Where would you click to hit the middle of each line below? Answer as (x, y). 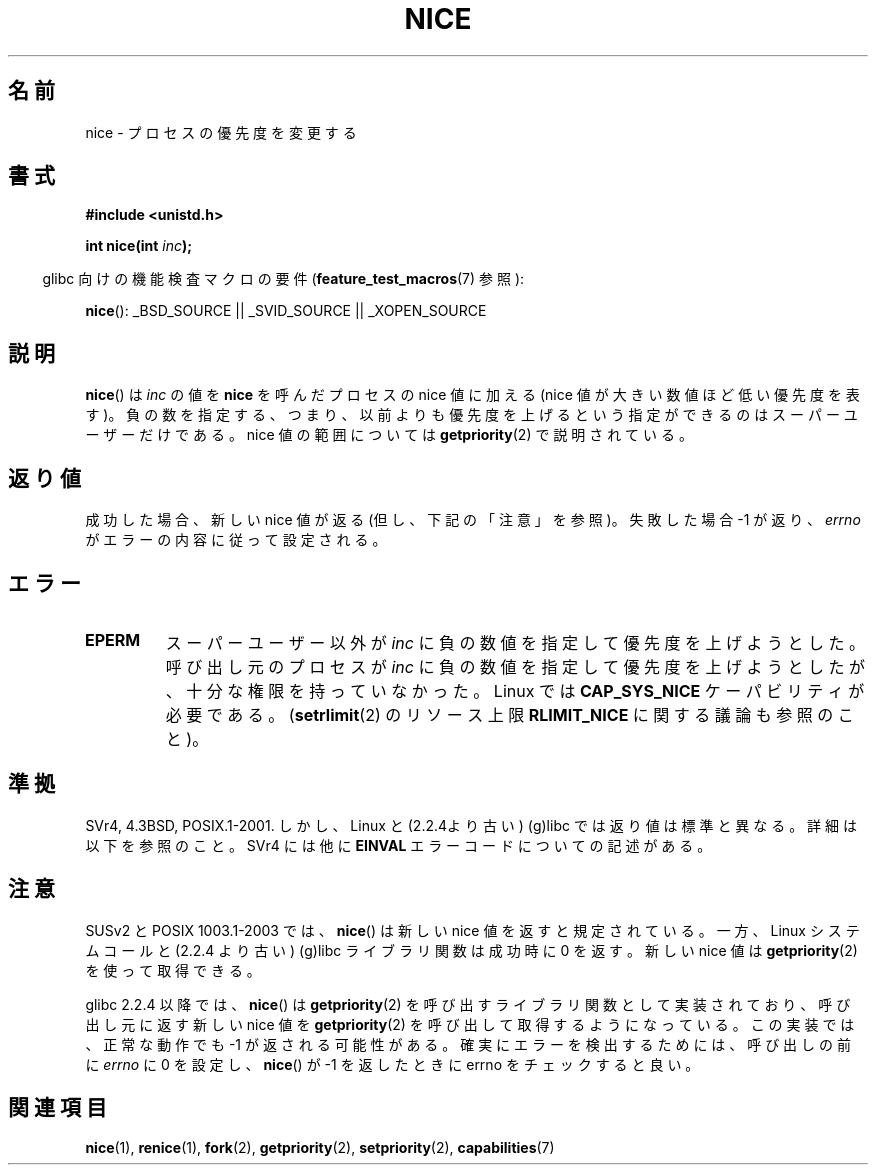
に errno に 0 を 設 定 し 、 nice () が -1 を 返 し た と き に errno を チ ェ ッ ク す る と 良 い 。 (392, 1064)
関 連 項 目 (57, 1108)
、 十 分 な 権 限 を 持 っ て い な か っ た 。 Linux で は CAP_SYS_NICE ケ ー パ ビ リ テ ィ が (515, 690)
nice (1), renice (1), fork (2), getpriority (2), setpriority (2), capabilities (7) (320, 1147)
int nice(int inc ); (139, 246)
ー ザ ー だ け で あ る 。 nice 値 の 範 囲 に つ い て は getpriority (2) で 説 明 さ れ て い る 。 (389, 435)
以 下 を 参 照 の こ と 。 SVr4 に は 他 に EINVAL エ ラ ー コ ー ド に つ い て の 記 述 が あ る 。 (398, 845)
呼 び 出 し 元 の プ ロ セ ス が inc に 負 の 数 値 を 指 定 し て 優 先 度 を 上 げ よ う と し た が (515, 666)
